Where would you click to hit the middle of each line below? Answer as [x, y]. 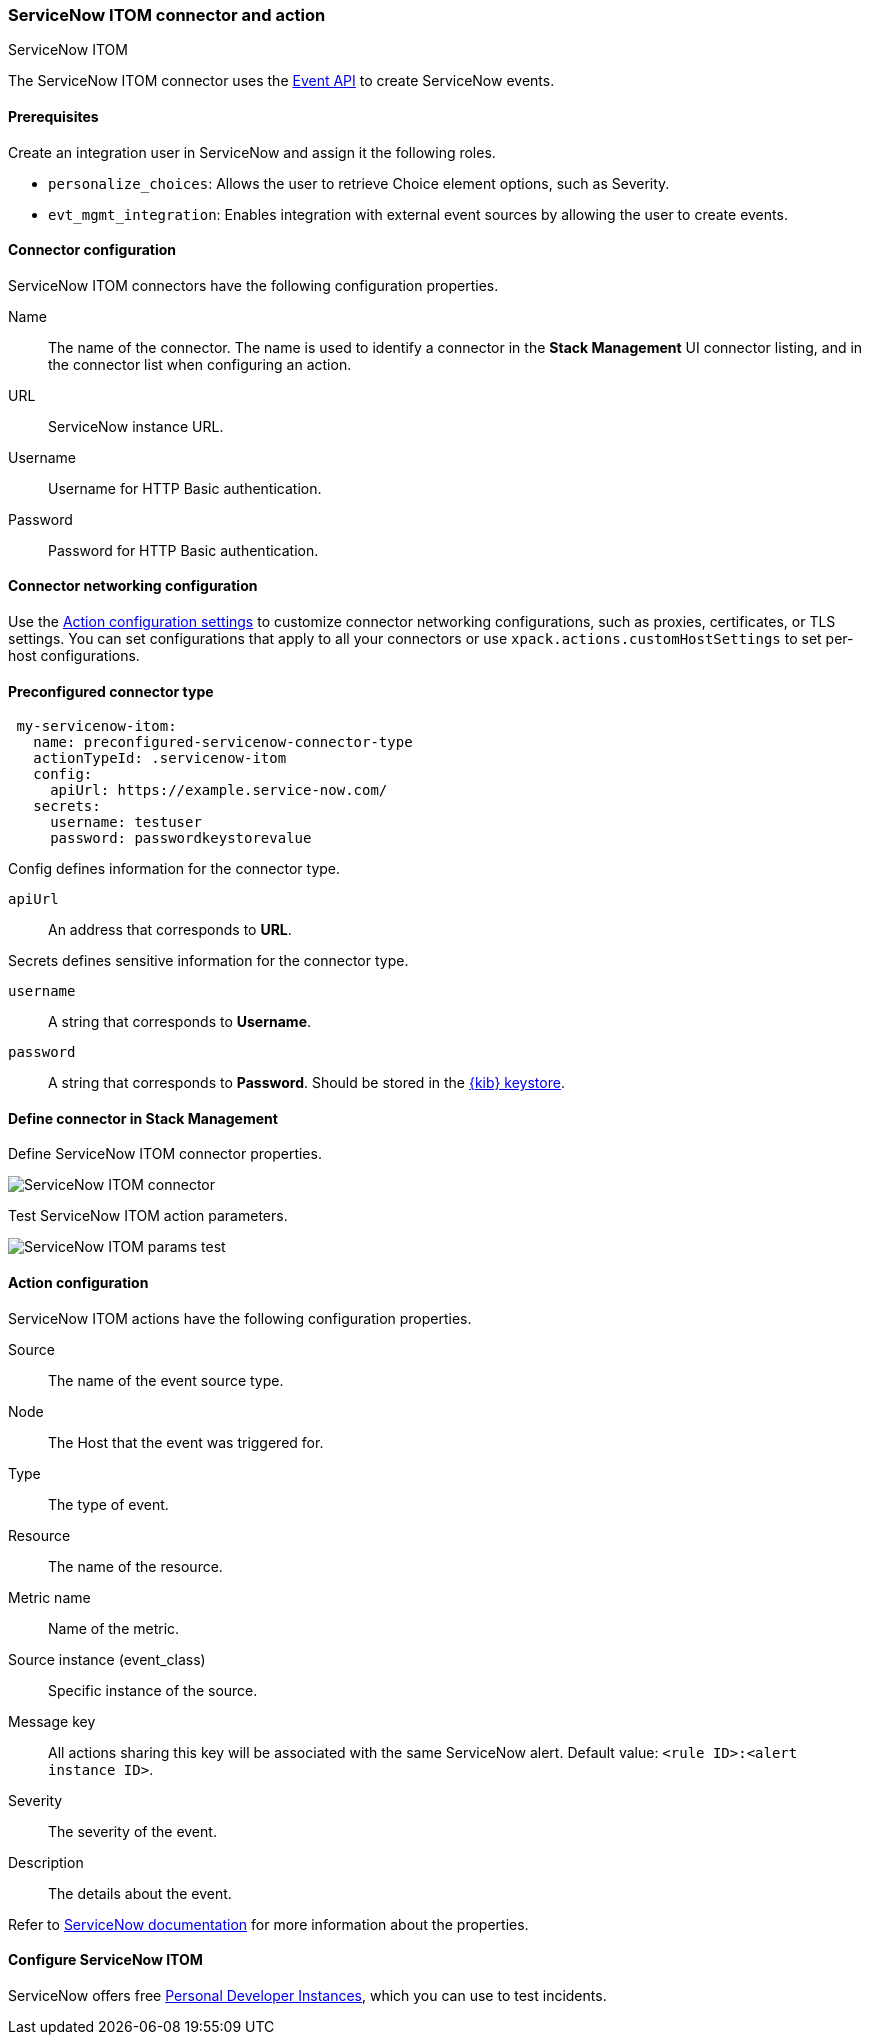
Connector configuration [92, 250]
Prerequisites [53, 116]
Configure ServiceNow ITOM [105, 1960]
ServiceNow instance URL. [136, 426]
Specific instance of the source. [153, 1690]
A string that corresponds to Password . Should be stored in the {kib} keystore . [306, 1083]
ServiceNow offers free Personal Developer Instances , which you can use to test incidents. [307, 1995]
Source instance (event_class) [107, 1659]
